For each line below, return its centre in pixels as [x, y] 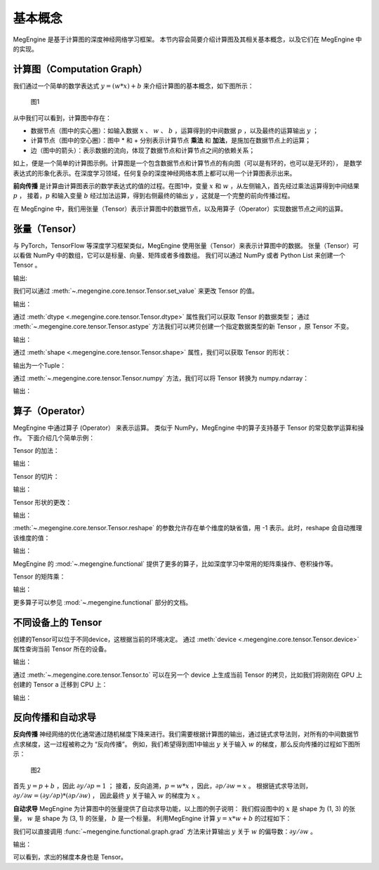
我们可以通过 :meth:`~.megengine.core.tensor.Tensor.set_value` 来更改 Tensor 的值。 [136, 291]
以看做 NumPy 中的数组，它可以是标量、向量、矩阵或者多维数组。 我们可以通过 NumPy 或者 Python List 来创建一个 [179, 256]
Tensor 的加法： [36, 451]
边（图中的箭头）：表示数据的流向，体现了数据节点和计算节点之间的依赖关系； [143, 150]
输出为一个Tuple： [40, 365]
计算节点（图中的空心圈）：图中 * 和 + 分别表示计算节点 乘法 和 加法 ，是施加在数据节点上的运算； [171, 140]
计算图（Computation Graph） [80, 69]
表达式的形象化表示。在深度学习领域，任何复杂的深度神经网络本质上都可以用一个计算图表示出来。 [154, 173]
